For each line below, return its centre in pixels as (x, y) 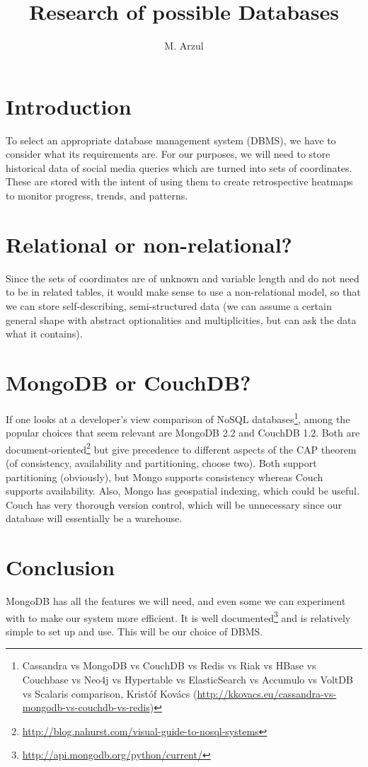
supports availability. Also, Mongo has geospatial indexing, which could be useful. (183, 491)
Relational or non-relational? (149, 244)
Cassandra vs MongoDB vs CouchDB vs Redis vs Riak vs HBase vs (169, 665)
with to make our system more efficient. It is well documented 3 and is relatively (178, 616)
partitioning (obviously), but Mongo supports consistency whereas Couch (165, 477)
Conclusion (61, 567)
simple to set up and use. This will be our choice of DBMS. (134, 631)
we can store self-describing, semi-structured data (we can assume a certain (169, 305)
